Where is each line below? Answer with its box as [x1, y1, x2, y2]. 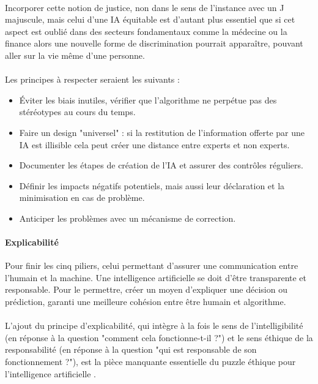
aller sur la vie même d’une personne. [5, 48, 145, 61]
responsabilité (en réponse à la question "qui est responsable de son [5, 343, 257, 356]
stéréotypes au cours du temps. [19, 105, 136, 118]
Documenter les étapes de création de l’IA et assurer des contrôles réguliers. [19, 159, 303, 171]
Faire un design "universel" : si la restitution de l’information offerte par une [19, 126, 305, 138]
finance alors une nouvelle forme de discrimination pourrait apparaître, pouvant [5, 37, 303, 50]
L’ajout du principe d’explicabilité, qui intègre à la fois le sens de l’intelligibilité [5, 319, 303, 332]
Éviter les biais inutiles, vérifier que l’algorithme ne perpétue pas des [19, 93, 277, 106]
